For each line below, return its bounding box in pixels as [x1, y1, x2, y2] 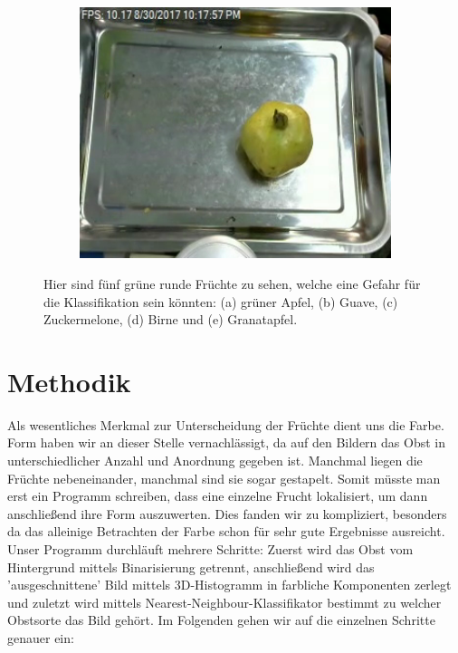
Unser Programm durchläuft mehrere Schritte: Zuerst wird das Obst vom [7, 540, 414, 558]
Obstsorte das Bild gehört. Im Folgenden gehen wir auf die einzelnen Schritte [7, 610, 435, 629]
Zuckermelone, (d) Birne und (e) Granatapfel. [43, 310, 298, 329]
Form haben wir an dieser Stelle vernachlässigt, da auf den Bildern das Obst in [7, 433, 445, 452]
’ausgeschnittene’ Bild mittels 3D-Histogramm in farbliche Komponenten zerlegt [7, 575, 452, 594]
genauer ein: [7, 628, 74, 647]
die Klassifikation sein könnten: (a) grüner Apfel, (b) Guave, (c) [43, 292, 398, 311]
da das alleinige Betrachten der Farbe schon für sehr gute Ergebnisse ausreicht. [7, 522, 445, 541]
